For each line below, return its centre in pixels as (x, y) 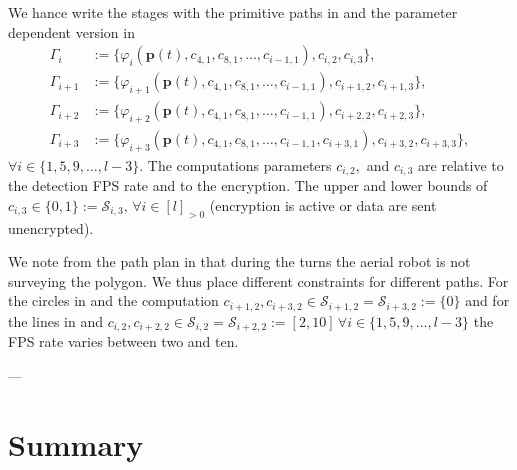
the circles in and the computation (113, 300)
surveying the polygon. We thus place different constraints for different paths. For (258, 280)
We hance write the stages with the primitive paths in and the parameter (233, 12)
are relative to (461, 164)
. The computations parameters (235, 164)
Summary (76, 443)
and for (487, 300)
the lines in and (55, 320)
